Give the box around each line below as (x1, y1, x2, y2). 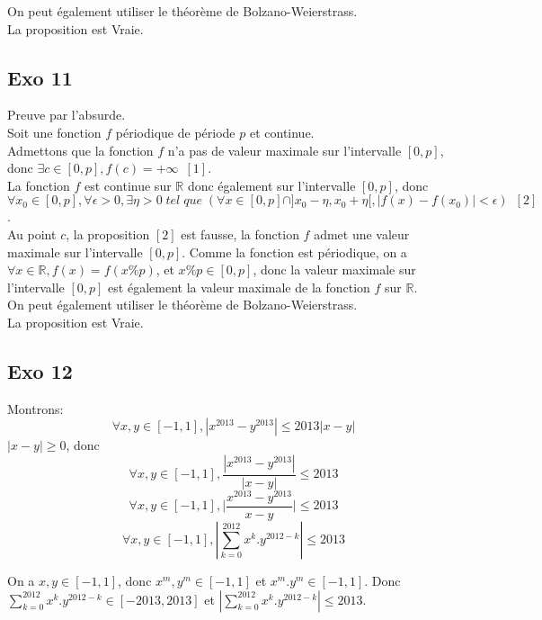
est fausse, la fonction (181, 224, 299, 243)
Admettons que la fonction (7, 140, 154, 159)
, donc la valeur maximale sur (253, 260, 416, 279)
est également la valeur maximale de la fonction (108, 277, 370, 296)
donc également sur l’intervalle (187, 175, 356, 194)
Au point (7, 224, 57, 243)
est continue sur (84, 175, 172, 194)
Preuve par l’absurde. (7, 105, 126, 124)
